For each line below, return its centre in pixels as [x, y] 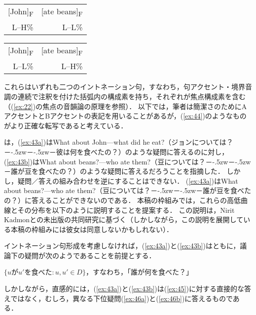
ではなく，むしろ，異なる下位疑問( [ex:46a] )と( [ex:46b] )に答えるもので [122, 298]
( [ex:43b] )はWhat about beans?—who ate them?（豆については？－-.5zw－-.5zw [128, 161]
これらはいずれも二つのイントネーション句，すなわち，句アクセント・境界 [125, 87]
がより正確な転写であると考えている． [66, 125]
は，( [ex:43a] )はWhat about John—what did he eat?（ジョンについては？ [119, 142]
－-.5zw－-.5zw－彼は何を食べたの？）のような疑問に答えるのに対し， [116, 151]
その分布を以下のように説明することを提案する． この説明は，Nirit [126, 210]
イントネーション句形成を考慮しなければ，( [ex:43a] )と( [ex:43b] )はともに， [122, 246]
